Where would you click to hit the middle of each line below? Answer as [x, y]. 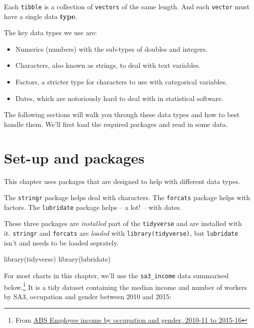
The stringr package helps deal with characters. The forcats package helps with [127, 197]
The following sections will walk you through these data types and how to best [122, 114]
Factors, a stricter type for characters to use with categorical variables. [121, 82]
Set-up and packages [74, 157]
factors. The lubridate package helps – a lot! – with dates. [93, 207]
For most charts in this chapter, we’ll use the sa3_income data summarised [116, 275]
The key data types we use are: [51, 32]
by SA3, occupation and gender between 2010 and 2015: [88, 296]
